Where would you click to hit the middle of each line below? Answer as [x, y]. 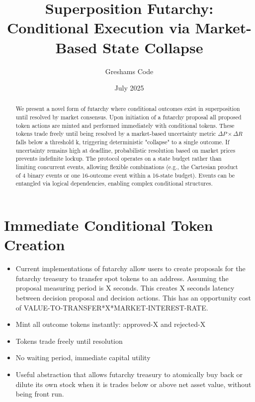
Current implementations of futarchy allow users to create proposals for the [130, 268]
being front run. [40, 394]
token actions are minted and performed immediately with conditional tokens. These [125, 125]
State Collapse [153, 47]
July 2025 [129, 88]
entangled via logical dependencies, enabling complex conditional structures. [114, 183]
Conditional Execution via [98, 28]
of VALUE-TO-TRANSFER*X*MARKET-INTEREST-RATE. [112, 307]
